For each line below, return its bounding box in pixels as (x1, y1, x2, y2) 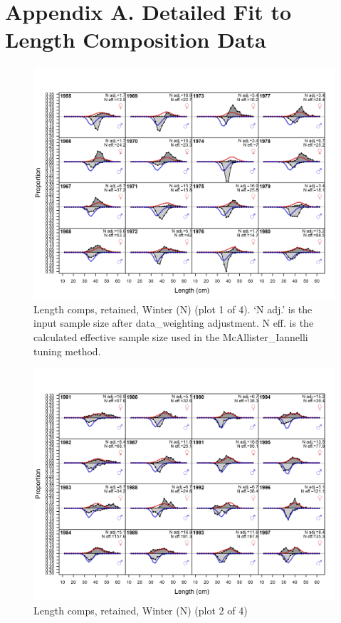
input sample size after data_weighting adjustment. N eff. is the (33, 315, 314, 330)
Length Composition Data (5, 25, 266, 54)
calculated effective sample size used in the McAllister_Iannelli (33, 329, 308, 344)
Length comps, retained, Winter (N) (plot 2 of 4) (33, 602, 248, 617)
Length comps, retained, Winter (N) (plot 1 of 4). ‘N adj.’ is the (33, 301, 313, 316)
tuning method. (33, 343, 101, 358)
